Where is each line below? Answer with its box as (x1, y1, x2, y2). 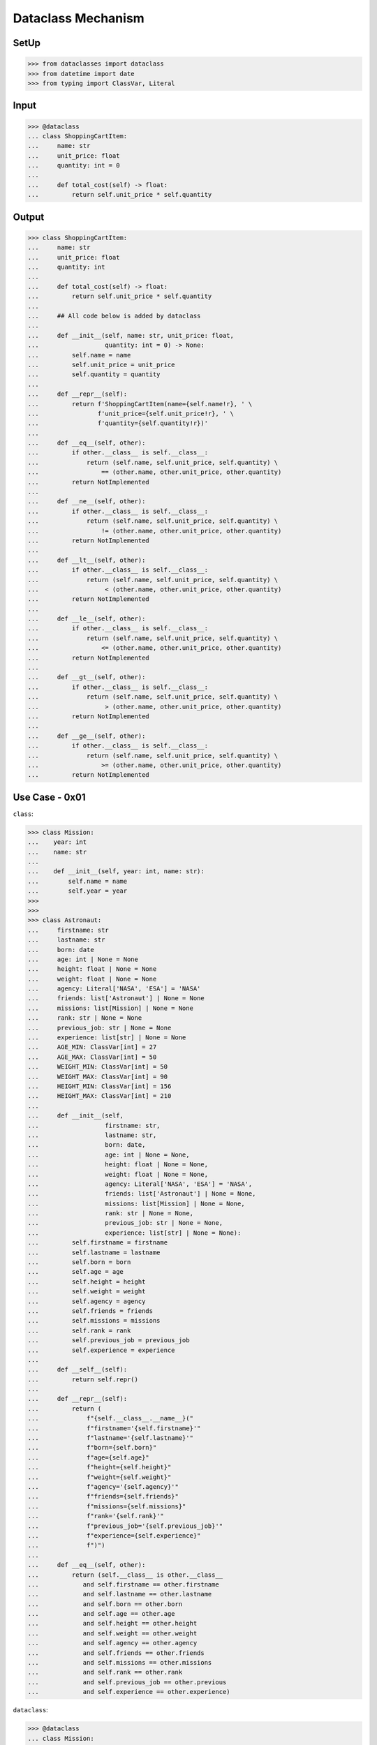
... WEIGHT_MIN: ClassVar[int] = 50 (27, 1063, 168, 1071)
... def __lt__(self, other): (27, 556, 146, 564)
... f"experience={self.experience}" (27, 1531, 201, 1539)
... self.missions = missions (27, 1316, 161, 1325)
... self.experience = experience (27, 1346, 175, 1354)
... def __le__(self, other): (27, 615, 146, 623)
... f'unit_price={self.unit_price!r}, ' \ (27, 409, 234, 417)
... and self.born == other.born (27, 1600, 183, 1608)
